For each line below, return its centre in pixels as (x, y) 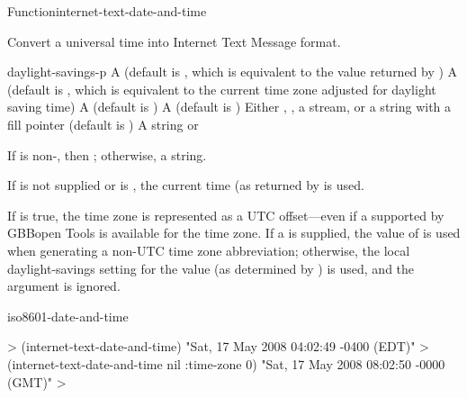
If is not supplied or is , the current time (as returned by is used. (186, 185)
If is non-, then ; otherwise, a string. (107, 154)
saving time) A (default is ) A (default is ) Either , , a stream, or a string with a (229, 107)
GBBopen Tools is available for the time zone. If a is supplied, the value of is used (234, 233)
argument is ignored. (64, 286)
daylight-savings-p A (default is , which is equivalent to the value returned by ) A (233, 72)
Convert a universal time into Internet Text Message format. (174, 41)
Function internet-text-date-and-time (107, 11)
